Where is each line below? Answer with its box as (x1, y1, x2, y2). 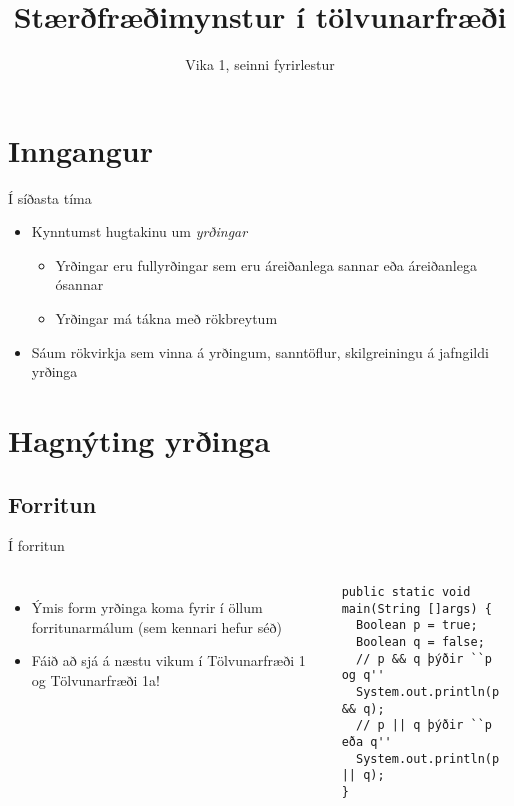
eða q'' (341, 734, 392, 749)
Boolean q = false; (355, 634, 485, 649)
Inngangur (8, 129, 153, 170)
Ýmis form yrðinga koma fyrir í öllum (31, 596, 263, 617)
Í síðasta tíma (8, 187, 92, 208)
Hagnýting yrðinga (8, 420, 271, 460)
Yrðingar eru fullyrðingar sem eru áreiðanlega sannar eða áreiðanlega (55, 254, 477, 275)
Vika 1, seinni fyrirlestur (185, 54, 335, 75)
